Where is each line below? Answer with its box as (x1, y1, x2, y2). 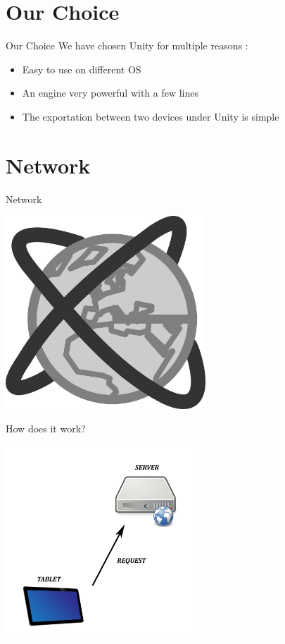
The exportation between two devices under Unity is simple (22, 109, 279, 123)
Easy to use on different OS (22, 61, 141, 76)
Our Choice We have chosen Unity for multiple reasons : (6, 38, 248, 53)
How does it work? (6, 421, 86, 436)
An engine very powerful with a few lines (22, 85, 199, 100)
